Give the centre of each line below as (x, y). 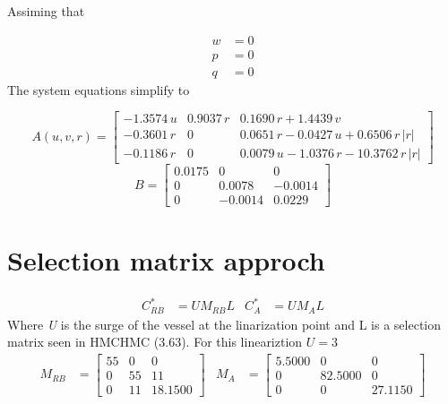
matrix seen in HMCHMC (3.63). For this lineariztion (155, 342)
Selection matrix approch (166, 259)
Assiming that (46, 11)
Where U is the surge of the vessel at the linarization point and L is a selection (224, 324)
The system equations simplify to (99, 89)
